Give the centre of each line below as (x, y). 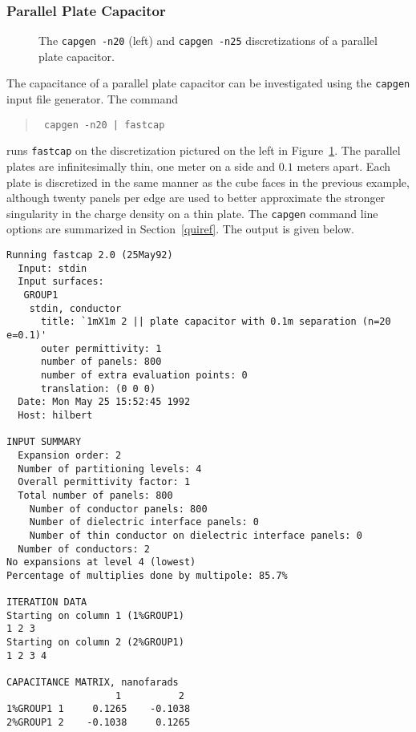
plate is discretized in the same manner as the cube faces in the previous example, (208, 182)
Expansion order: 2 (70, 455)
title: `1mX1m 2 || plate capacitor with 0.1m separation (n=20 (216, 322)
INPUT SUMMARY (44, 442)
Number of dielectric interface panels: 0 (144, 522)
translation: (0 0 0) (98, 388)
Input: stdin (53, 268)
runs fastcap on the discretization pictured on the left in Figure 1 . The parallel (204, 150)
